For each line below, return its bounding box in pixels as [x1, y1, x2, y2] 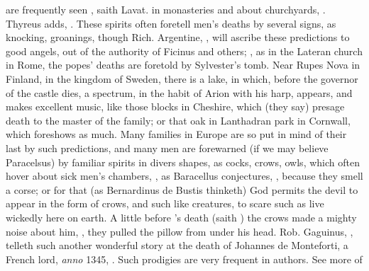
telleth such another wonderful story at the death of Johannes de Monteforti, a [6, 238, 348, 253]
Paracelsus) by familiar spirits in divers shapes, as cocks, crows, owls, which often [6, 154, 360, 169]
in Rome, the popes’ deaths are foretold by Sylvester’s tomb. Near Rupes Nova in [6, 57, 360, 72]
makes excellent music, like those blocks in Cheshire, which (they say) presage [6, 99, 345, 114]
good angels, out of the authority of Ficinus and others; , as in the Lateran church [6, 43, 363, 58]
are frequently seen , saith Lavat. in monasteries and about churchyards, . [6, 2, 326, 16]
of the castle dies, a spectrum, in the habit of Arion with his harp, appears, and [6, 85, 353, 100]
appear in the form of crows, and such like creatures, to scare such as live [6, 196, 324, 211]
